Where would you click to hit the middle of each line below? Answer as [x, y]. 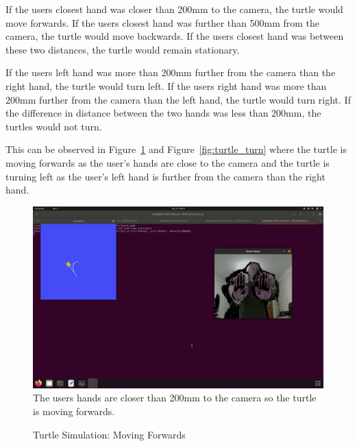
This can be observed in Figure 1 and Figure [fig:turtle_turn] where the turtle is [176, 149]
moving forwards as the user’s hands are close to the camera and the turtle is [168, 162]
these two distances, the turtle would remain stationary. [123, 49]
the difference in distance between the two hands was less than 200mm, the [163, 113]
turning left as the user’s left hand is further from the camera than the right [165, 176]
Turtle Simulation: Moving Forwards [109, 434]
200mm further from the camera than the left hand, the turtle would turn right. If [178, 99]
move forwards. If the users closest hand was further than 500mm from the [162, 22]
